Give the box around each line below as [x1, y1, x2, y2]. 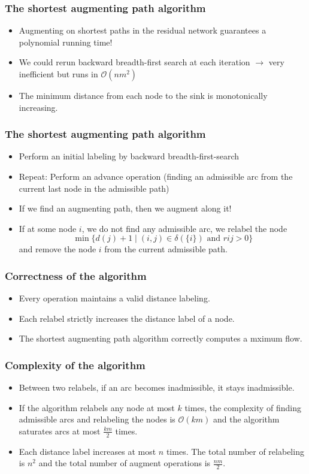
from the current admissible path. [104, 243, 228, 255]
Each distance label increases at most [19, 445, 156, 457]
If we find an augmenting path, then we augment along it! [19, 202, 232, 215]
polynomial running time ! [19, 35, 113, 48]
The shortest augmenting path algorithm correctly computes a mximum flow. [19, 332, 302, 345]
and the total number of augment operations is [38, 457, 211, 469]
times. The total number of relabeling [166, 445, 304, 457]
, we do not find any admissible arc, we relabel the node [81, 222, 287, 234]
